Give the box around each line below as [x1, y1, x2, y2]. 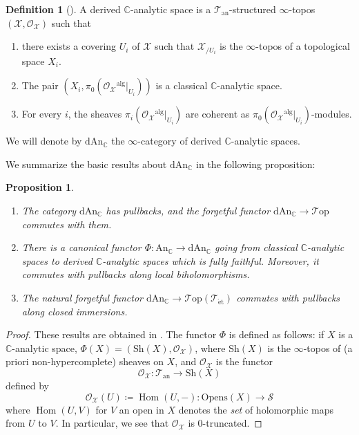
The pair [21, 78, 59, 93]
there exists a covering [21, 39, 117, 53]
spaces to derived [21, 253, 93, 268]
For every [21, 107, 62, 121]
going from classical [215, 240, 298, 254]
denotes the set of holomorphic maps [178, 402, 333, 416]
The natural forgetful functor [21, 290, 143, 304]
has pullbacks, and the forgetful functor [106, 203, 271, 218]
